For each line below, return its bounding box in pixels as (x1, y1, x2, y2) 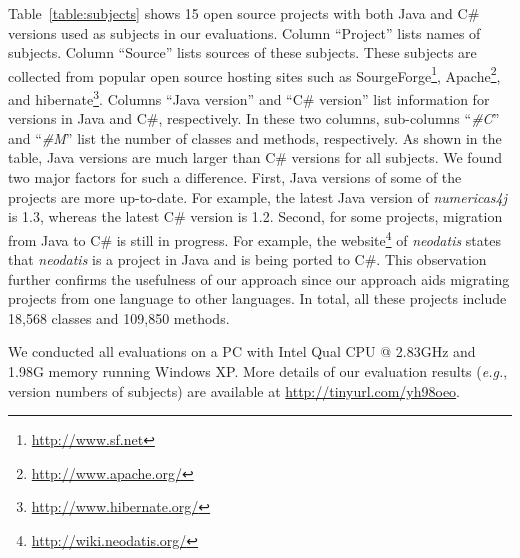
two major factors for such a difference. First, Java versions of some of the (8, 167, 462, 188)
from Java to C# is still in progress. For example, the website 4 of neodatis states (8, 226, 501, 250)
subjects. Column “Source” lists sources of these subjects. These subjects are (8, 42, 477, 63)
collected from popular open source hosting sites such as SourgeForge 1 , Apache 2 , (8, 62, 501, 86)
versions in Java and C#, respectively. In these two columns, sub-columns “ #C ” (8, 108, 500, 129)
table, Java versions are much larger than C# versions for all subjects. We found (8, 147, 502, 168)
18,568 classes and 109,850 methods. (8, 307, 230, 328)
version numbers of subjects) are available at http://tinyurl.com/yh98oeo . (8, 380, 461, 401)
